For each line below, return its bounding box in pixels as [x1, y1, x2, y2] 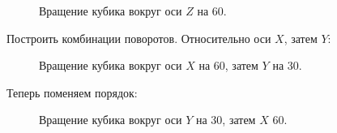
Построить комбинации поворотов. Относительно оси [6, 29, 271, 46]
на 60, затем [198, 57, 258, 74]
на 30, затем [195, 111, 256, 128]
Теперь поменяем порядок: [6, 84, 138, 101]
